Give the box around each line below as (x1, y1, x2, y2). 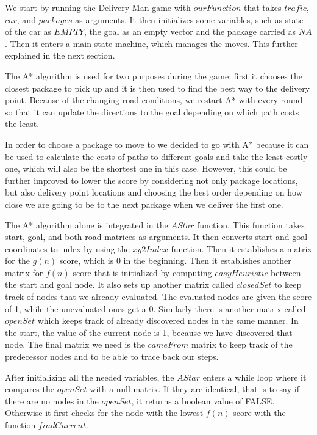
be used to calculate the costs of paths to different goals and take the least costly (5, 150, 308, 163)
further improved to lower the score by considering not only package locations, (5, 174, 298, 186)
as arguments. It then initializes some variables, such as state (75, 13, 304, 26)
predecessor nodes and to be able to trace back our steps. (5, 350, 219, 363)
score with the (233, 406, 286, 419)
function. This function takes (196, 218, 305, 231)
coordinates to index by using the (5, 242, 130, 255)
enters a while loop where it (202, 370, 307, 383)
